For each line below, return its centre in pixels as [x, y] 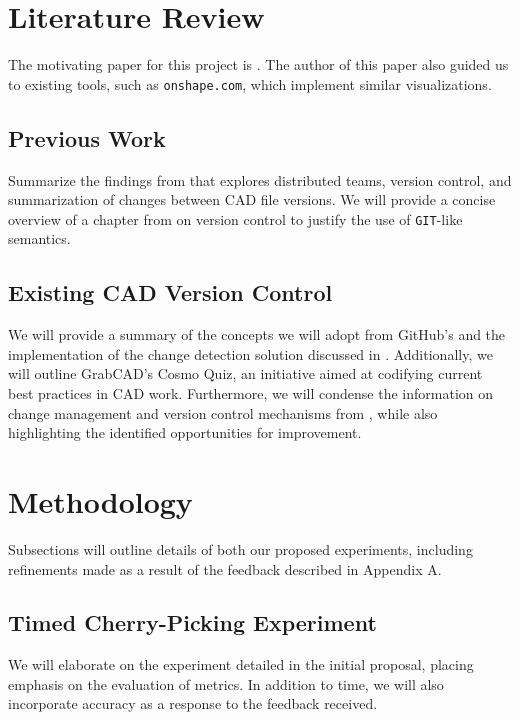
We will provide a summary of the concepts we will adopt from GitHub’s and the [257, 334]
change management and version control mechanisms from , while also [223, 412]
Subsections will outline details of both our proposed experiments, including [240, 548]
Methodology [100, 500]
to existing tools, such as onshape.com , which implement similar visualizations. [250, 83]
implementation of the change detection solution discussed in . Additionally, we [250, 353]
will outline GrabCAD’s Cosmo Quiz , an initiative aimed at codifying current [245, 373]
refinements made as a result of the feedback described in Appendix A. [225, 568]
